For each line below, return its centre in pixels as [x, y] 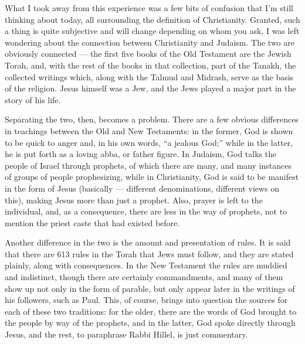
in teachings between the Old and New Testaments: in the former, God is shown [149, 130]
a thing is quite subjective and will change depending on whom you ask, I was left [152, 31]
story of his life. [33, 99]
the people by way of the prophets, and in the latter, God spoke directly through [150, 323]
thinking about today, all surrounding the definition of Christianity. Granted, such [152, 19]
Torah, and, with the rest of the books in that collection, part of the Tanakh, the [150, 65]
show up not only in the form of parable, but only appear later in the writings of [150, 288]
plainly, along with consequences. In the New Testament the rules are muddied [146, 265]
